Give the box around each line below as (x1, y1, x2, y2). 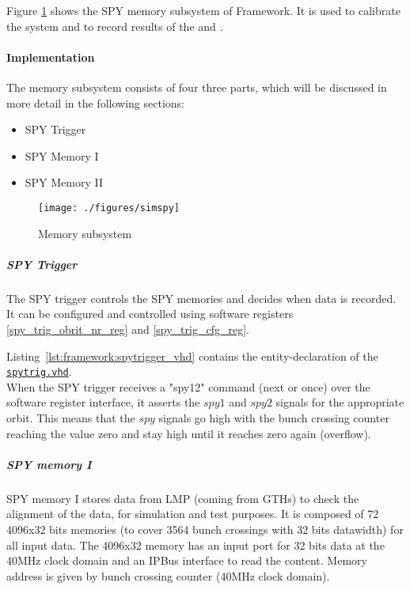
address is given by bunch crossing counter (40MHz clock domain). (6, 567, 330, 584)
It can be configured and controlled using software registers (6, 305, 294, 322)
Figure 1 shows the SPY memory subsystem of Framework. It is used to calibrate (6, 2, 401, 18)
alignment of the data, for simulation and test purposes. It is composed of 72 (6, 505, 379, 522)
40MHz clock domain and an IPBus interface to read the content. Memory (6, 552, 367, 569)
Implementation (6, 48, 95, 65)
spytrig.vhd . (6, 363, 72, 380)
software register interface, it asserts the (6, 394, 200, 410)
